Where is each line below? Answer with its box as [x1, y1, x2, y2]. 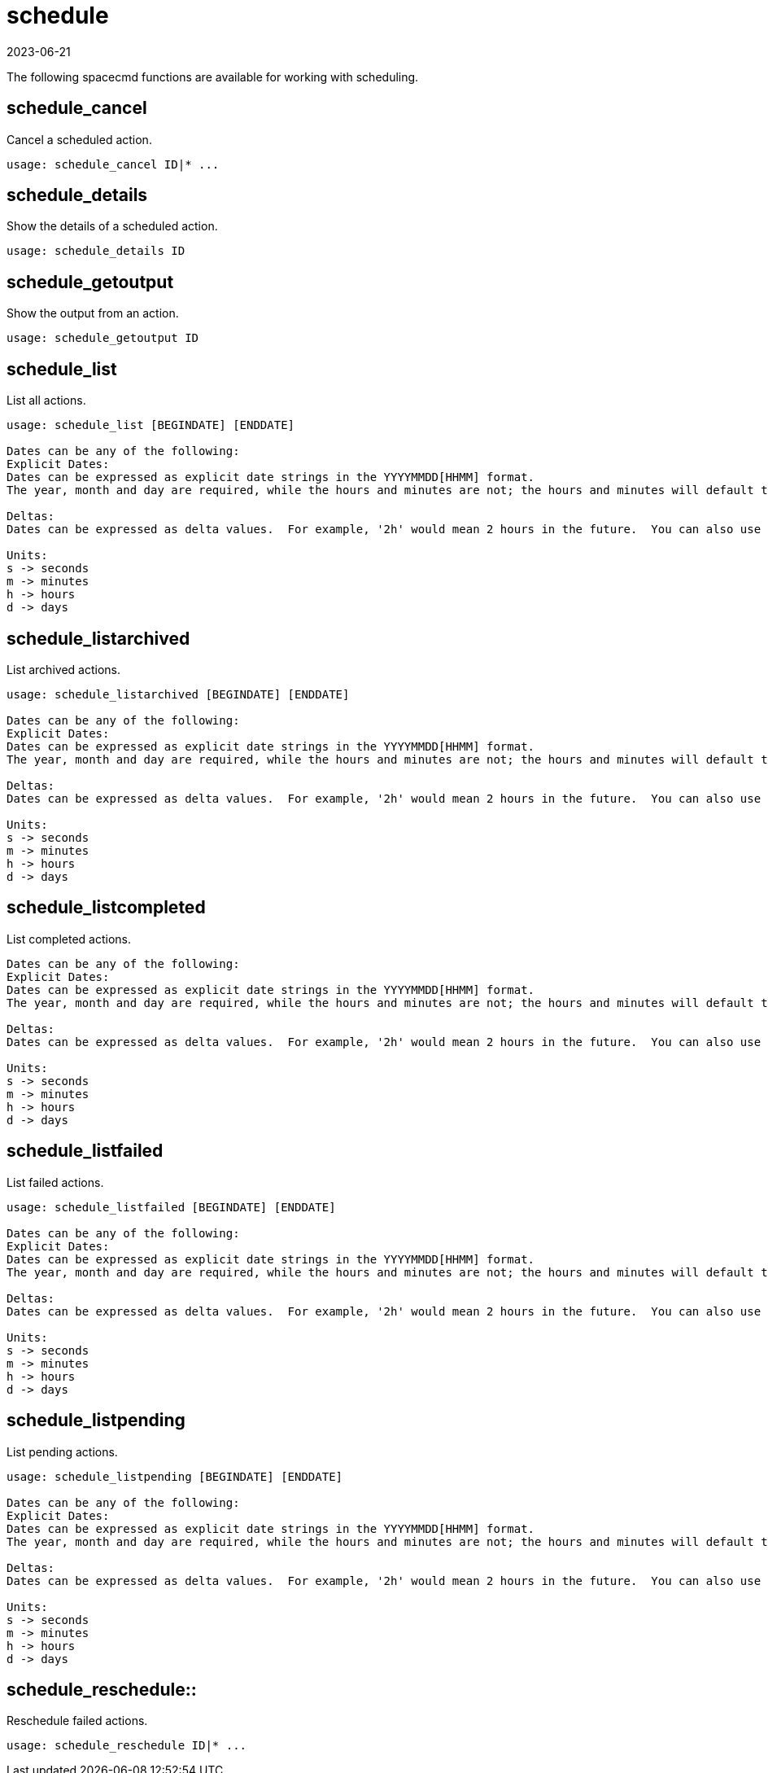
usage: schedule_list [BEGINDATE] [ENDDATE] [7, 418, 295, 432]
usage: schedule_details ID [7, 244, 185, 258]
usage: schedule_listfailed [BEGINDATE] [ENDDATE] [7, 1200, 336, 1214]
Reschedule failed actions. [7, 1714, 148, 1728]
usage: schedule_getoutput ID [7, 331, 199, 345]
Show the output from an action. [7, 306, 179, 321]
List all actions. [7, 393, 86, 408]
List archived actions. [7, 662, 120, 676]
